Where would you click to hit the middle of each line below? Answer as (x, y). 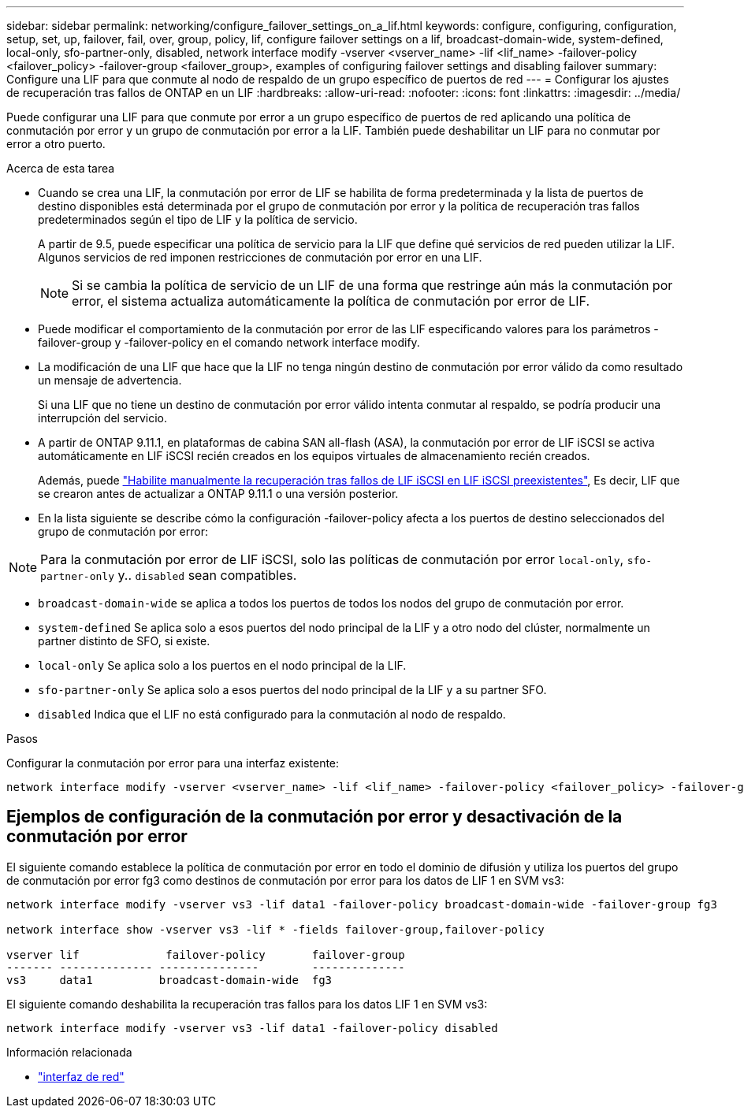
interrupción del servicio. (103, 418)
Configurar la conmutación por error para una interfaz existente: (173, 763)
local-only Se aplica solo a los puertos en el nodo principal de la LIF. (222, 665)
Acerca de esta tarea (61, 168)
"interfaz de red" (81, 1076)
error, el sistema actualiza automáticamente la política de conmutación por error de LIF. (331, 301)
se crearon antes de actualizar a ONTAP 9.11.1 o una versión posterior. (218, 494)
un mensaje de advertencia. (110, 380)
